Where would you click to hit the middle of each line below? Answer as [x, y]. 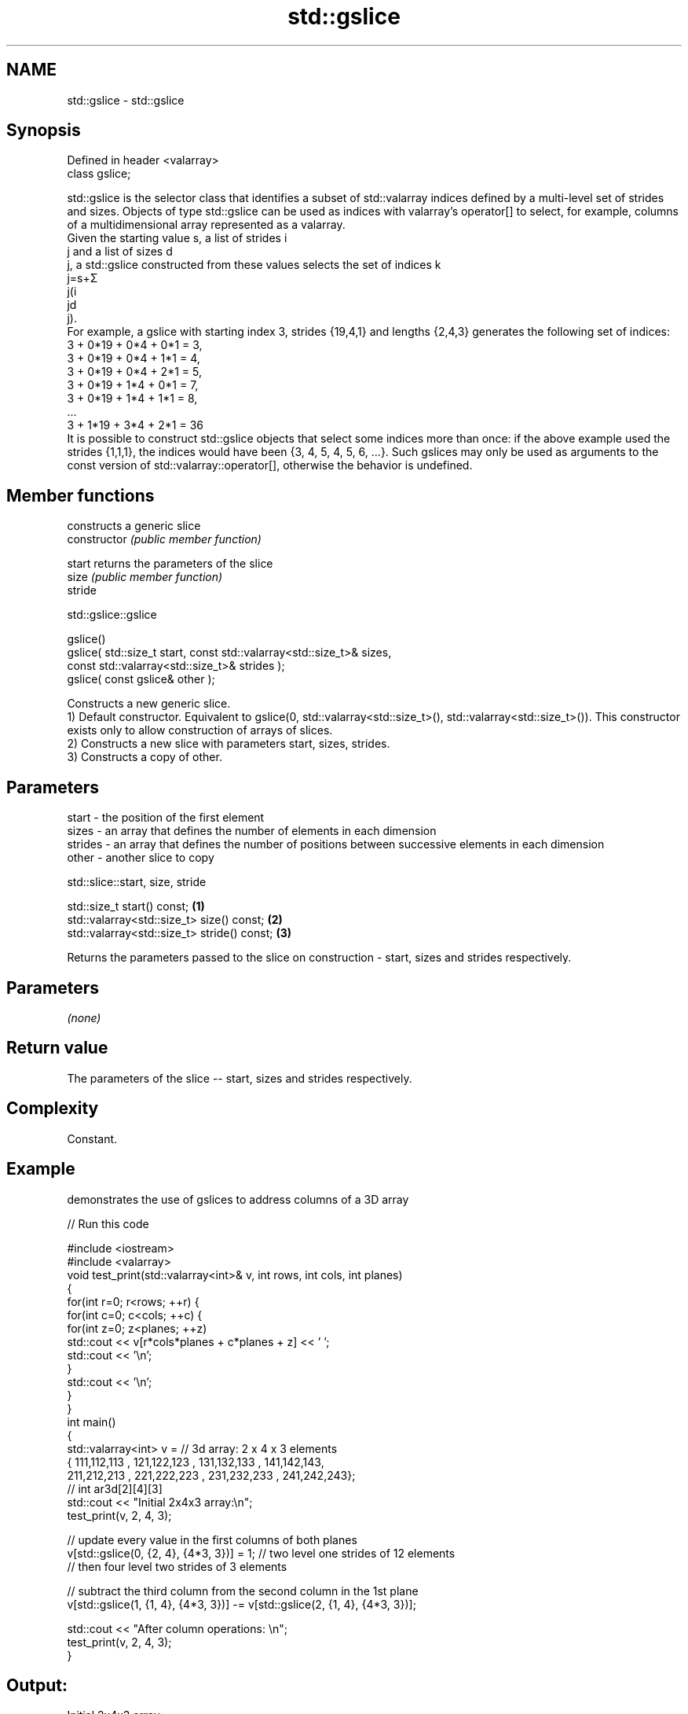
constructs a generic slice [134, 526]
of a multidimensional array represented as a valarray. [206, 225]
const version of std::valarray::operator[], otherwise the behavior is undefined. [270, 465]
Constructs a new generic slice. [149, 704]
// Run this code [108, 1223]
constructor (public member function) [164, 539]
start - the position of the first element [166, 818]
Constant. [92, 1138]
